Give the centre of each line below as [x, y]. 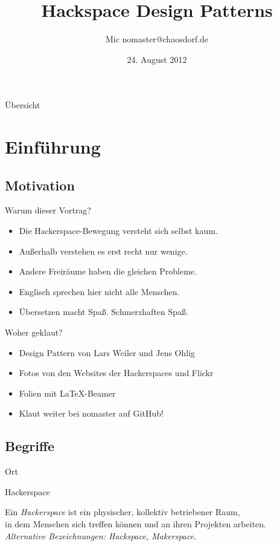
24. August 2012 [157, 59]
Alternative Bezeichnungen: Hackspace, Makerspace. [101, 535]
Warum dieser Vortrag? [48, 210]
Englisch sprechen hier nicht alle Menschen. [99, 291]
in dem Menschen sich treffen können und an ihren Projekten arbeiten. [135, 524]
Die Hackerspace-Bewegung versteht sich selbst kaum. [118, 231]
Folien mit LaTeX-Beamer [67, 393]
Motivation [40, 185]
